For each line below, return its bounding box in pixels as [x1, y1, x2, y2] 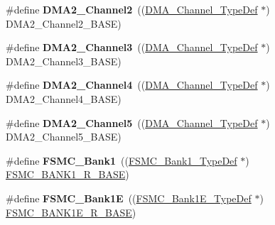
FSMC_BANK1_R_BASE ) [6, 167, 129, 182]
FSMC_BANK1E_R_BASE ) [6, 204, 136, 219]
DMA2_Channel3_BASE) [6, 53, 122, 68]
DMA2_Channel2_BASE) [6, 16, 122, 31]
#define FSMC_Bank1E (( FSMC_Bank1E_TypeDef [6, 190, 252, 205]
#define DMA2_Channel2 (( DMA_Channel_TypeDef [6, 2, 258, 16]
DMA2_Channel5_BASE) [6, 129, 122, 144]
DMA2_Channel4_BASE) [6, 91, 122, 106]
